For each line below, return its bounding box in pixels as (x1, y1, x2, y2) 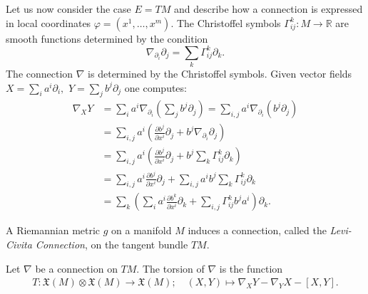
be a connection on (35, 261, 118, 275)
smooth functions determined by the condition (6, 31, 208, 46)
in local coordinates (6, 15, 91, 30)
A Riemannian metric (6, 223, 101, 238)
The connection (6, 66, 73, 81)
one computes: (124, 80, 187, 95)
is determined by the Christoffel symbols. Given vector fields (88, 66, 352, 81)
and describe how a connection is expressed (173, 1, 363, 16)
